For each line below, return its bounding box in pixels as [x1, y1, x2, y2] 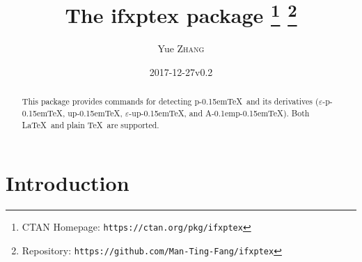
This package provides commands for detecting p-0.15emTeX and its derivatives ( [22, 95, 319, 107]
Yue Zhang [157, 41, 205, 56]
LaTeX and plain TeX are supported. [22, 118, 159, 130]
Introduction [6, 169, 129, 197]
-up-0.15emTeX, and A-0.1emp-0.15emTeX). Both [129, 107, 310, 119]
